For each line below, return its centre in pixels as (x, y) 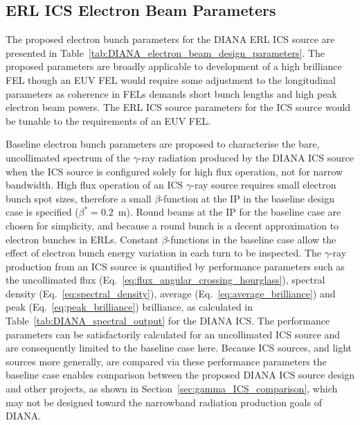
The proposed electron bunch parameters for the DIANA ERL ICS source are (170, 39)
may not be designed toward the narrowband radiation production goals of (164, 402)
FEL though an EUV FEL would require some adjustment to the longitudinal (171, 79)
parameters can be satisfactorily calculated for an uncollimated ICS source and (173, 334)
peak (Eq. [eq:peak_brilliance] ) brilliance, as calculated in (129, 307)
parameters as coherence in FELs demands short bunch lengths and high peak (171, 93)
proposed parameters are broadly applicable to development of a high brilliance (174, 66)
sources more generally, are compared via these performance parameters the (166, 361)
